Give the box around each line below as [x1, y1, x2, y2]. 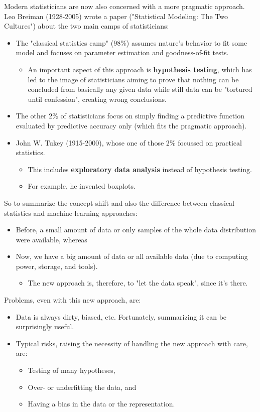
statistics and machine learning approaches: [4, 207, 138, 218]
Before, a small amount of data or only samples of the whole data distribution [16, 224, 256, 235]
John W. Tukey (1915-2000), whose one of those [16, 137, 164, 148]
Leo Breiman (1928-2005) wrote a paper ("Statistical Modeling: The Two [4, 11, 228, 21]
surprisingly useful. [16, 321, 74, 332]
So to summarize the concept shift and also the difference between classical [4, 197, 234, 208]
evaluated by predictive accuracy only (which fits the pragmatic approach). [16, 120, 247, 130]
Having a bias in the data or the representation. [28, 398, 175, 409]
